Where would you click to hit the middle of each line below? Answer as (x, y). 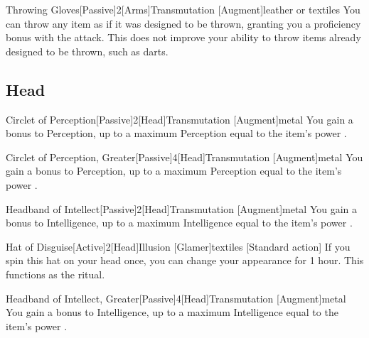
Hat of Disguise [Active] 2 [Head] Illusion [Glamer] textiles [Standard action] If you (178, 246)
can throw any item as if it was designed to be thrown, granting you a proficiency (183, 23)
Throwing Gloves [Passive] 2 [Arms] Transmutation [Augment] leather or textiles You (183, 9)
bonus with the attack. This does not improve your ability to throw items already (183, 37)
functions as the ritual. (55, 274)
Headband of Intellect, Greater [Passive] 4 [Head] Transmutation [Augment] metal (176, 298)
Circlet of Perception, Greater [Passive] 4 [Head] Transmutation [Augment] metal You (184, 157)
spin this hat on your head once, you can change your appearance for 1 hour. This (185, 260)
